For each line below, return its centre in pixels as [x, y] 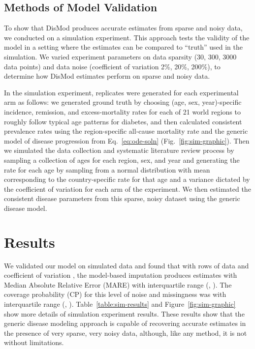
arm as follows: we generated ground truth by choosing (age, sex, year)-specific [123, 102]
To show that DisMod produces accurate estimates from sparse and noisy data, [123, 28]
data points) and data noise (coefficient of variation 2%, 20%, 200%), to [112, 66]
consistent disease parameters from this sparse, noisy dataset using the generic [122, 198]
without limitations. [34, 342]
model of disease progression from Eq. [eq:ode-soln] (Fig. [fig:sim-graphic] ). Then [127, 140]
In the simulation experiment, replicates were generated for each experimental [121, 92]
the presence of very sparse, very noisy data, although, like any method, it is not [126, 333]
